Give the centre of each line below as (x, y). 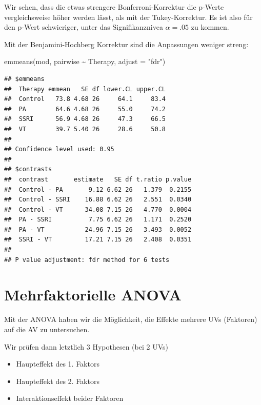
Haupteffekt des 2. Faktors (58, 381)
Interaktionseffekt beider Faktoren (70, 398)
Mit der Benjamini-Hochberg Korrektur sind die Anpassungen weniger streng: (126, 44)
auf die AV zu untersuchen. (47, 329)
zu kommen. (210, 27)
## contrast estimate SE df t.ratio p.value (98, 179)
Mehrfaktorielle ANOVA (93, 295)
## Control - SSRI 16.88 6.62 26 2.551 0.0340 (98, 200)
